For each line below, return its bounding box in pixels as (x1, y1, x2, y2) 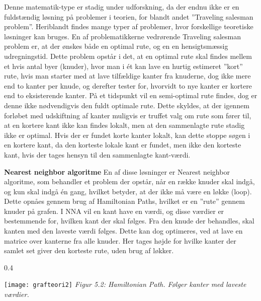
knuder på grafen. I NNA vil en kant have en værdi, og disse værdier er (4, 205, 224, 216)
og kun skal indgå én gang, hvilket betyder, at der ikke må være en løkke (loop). (4, 186, 252, 196)
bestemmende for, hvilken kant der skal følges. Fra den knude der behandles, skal (4, 215, 254, 226)
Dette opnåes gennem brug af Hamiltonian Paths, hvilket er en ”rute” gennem (4, 196, 245, 206)
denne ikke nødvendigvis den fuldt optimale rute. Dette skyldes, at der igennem (4, 100, 249, 110)
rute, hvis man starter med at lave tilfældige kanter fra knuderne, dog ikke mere (4, 70, 251, 81)
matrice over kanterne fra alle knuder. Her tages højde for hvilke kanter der (4, 235, 236, 246)
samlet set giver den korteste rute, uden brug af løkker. (4, 245, 174, 256)
